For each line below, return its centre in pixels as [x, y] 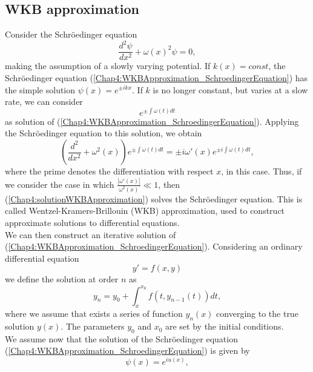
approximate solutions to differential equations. [92, 223]
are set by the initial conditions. [224, 326]
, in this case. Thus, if [262, 171]
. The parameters [93, 326]
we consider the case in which [60, 184]
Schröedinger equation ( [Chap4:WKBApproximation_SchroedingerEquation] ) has [156, 77]
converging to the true [257, 314]
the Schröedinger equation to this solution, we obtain [104, 133]
